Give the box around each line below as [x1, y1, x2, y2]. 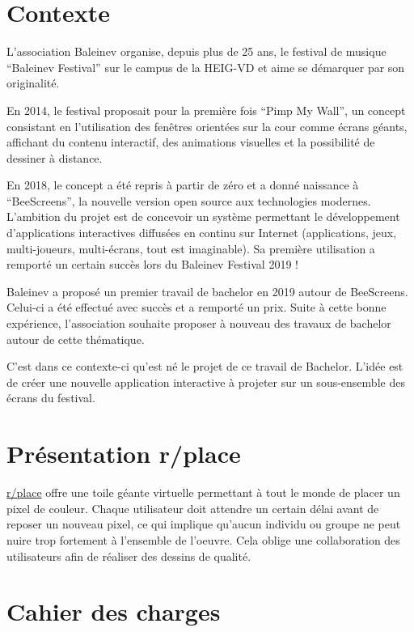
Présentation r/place [6, 437, 241, 470]
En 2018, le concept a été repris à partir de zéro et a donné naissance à [6, 176, 359, 193]
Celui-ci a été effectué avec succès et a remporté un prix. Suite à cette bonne [6, 299, 387, 316]
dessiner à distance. [6, 149, 103, 166]
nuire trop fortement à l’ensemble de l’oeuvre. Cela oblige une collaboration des [6, 531, 400, 548]
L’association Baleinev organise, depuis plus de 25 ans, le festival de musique [6, 43, 387, 60]
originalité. [6, 74, 60, 91]
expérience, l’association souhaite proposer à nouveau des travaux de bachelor [6, 315, 391, 332]
